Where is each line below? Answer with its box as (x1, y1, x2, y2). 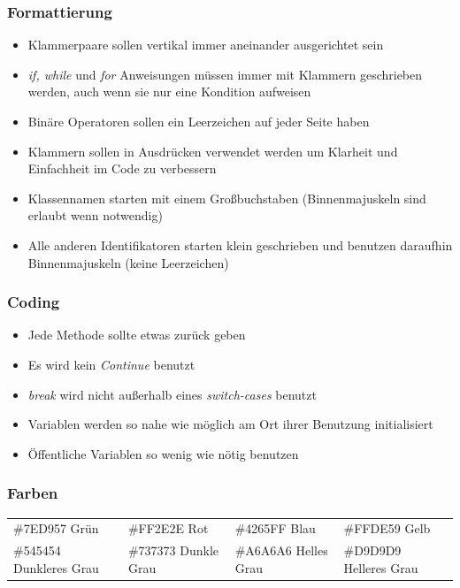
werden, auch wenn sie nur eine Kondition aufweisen (27, 82, 311, 101)
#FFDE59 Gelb (343, 519, 431, 538)
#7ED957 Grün (13, 519, 99, 538)
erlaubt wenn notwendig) (27, 206, 163, 225)
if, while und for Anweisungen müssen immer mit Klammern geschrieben (27, 65, 423, 83)
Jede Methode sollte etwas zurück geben (27, 325, 246, 344)
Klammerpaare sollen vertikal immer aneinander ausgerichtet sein (27, 35, 384, 54)
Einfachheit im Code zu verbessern (27, 159, 217, 178)
